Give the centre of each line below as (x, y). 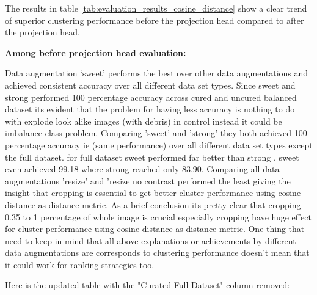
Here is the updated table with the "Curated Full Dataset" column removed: (148, 285)
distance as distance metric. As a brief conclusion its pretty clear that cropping (153, 204)
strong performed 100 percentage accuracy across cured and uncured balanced (151, 97)
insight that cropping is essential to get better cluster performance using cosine (153, 193)
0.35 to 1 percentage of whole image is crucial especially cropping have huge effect (158, 217)
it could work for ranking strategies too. (80, 264)
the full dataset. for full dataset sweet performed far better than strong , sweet (152, 157)
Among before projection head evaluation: (96, 52)
